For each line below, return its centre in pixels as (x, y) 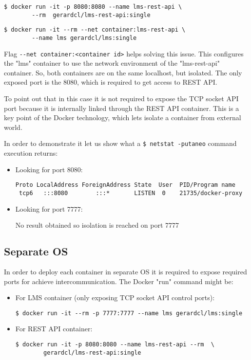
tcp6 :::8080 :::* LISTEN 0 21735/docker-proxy (131, 193)
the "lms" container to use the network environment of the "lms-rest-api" (112, 63)
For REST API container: (54, 329)
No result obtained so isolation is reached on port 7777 (97, 225)
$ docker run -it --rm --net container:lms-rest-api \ (95, 30)
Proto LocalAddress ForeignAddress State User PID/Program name (125, 185)
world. (13, 127)
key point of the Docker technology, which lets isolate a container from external (123, 117)
